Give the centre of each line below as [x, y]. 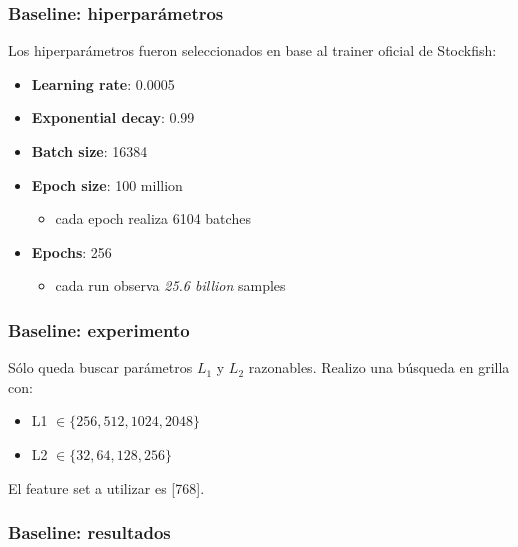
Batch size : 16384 [89, 151]
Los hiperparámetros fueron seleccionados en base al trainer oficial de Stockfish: [252, 50]
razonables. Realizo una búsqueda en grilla [379, 367]
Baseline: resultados [89, 532]
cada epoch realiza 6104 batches [153, 218]
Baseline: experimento [99, 329]
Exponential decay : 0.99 [113, 117]
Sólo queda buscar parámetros [100, 367]
